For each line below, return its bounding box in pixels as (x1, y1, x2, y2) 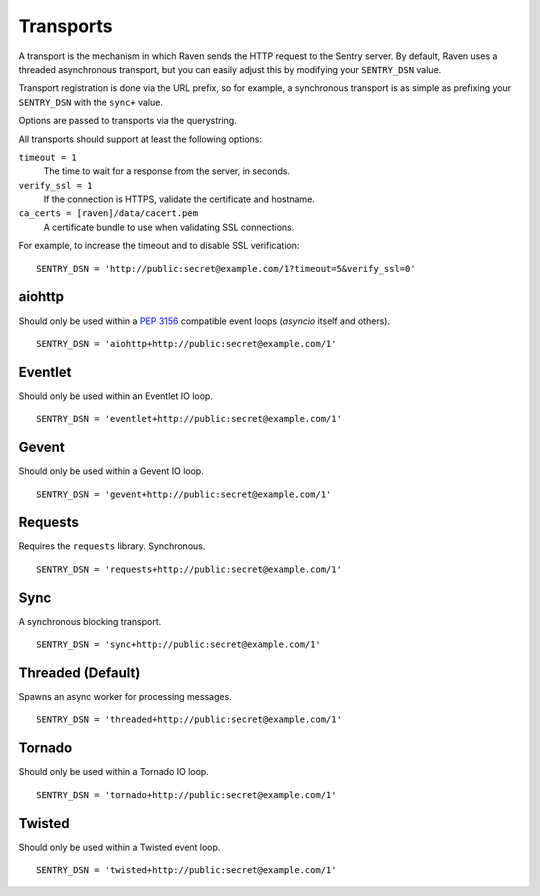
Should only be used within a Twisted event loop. (18, 841, 221, 853)
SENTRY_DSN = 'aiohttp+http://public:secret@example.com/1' (36, 338, 337, 349)
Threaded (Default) (18, 664, 141, 681)
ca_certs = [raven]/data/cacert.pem (18, 208, 199, 219)
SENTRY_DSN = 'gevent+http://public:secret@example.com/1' (36, 488, 332, 500)
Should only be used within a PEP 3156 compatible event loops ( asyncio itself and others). (18, 315, 390, 327)
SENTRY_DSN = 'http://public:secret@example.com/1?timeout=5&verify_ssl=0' (36, 263, 416, 274)
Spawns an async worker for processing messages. (18, 691, 232, 703)
